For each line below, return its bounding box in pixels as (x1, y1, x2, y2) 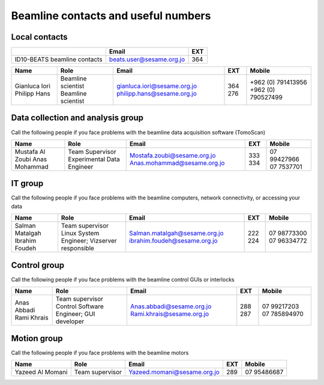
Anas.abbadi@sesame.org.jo (130, 302, 212, 311)
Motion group (11, 333, 63, 344)
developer (55, 317, 85, 326)
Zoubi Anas (14, 155, 47, 163)
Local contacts (11, 32, 68, 42)
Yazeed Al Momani (14, 368, 68, 377)
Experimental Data (68, 155, 120, 163)
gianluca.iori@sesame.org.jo (116, 82, 197, 90)
